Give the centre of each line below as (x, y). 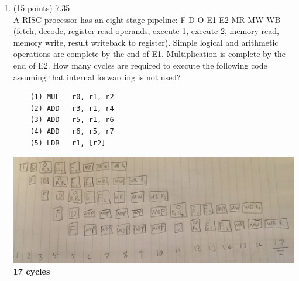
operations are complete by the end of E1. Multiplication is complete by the (149, 54)
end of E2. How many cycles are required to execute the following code (140, 65)
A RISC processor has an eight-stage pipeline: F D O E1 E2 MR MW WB (147, 19)
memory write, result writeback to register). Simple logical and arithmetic (146, 42)
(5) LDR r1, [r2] (68, 143)
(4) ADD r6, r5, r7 (72, 131)
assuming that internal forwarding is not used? (97, 77)
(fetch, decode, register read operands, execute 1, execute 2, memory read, (146, 31)
